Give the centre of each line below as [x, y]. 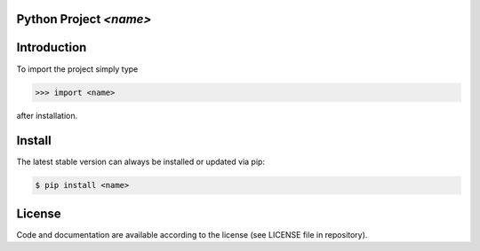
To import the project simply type [77, 69]
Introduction [52, 47]
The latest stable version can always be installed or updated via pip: [141, 162]
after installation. [47, 115]
